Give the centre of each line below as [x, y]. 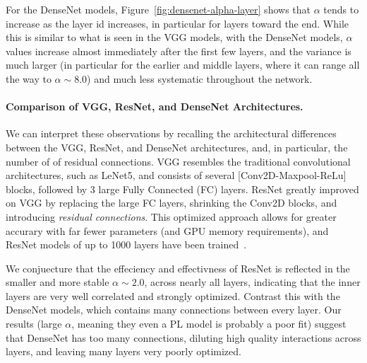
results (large [34, 324]
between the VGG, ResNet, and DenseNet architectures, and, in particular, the [177, 147]
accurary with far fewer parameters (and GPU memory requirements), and [167, 230]
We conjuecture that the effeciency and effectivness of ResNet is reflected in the [178, 268]
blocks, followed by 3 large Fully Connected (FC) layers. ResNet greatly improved [182, 189]
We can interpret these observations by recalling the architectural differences [171, 133]
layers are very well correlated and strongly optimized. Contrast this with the [173, 295]
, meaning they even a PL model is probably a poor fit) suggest [209, 324]
